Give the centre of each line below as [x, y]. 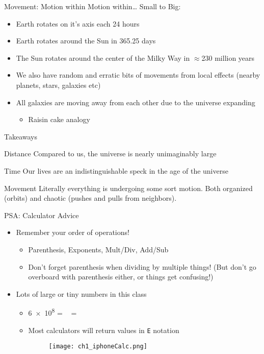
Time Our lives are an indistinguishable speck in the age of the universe [116, 170]
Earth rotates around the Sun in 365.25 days [86, 41]
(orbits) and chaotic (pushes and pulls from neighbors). [90, 198]
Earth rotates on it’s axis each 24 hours [78, 23]
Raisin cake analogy [59, 119]
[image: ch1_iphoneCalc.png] [98, 347]
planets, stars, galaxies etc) [58, 85]
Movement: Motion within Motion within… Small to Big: [93, 6]
